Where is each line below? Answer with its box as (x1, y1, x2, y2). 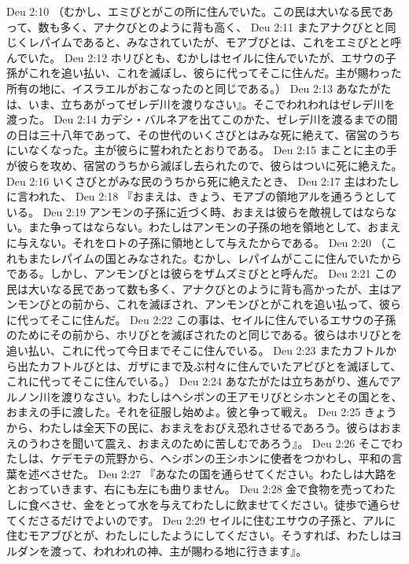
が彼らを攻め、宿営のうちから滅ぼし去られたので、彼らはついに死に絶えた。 (6, 157, 403, 173)
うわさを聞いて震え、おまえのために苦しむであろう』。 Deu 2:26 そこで (28, 434, 392, 451)
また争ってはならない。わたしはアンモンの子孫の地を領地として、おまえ (28, 219, 401, 235)
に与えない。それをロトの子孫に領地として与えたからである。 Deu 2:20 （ (6, 234, 386, 250)
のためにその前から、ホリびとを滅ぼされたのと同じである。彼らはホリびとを (6, 326, 403, 343)
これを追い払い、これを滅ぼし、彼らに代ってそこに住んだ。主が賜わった (28, 65, 402, 81)
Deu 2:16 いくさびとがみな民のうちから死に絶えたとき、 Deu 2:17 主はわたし (6, 172, 400, 189)
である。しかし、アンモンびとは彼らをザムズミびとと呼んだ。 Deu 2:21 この (6, 265, 397, 282)
